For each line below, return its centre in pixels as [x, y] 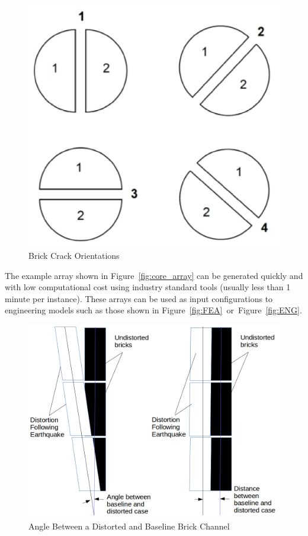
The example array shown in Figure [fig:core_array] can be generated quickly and [154, 275]
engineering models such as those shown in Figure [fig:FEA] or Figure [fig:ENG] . [153, 310]
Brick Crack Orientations [74, 256]
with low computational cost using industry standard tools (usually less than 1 [148, 287]
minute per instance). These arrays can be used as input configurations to [139, 298]
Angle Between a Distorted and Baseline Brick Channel [129, 526]
